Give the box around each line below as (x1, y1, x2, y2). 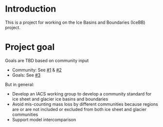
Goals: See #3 (12, 72, 41, 78)
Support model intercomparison (12, 116, 76, 122)
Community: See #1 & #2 (12, 67, 62, 73)
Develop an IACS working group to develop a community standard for (12, 91, 152, 96)
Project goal (5, 42, 55, 53)
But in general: (5, 81, 35, 87)
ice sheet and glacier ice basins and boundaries (12, 96, 109, 102)
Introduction (5, 3, 56, 15)
